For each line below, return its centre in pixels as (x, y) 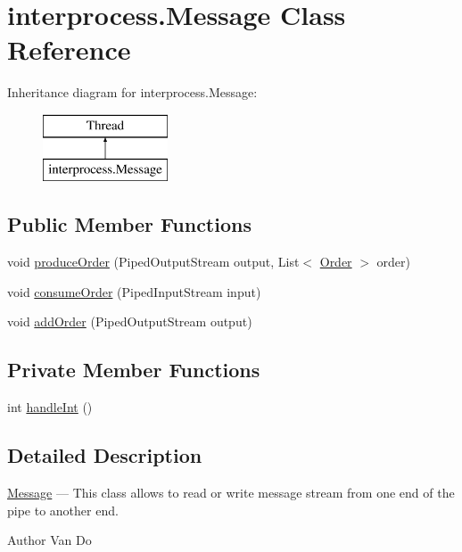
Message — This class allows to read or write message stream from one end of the (231, 493)
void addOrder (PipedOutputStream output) (130, 321)
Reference (69, 49)
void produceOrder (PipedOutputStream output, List (153, 262)
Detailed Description (105, 455)
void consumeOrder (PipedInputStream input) (134, 291)
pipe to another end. (63, 510)
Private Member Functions (134, 370)
